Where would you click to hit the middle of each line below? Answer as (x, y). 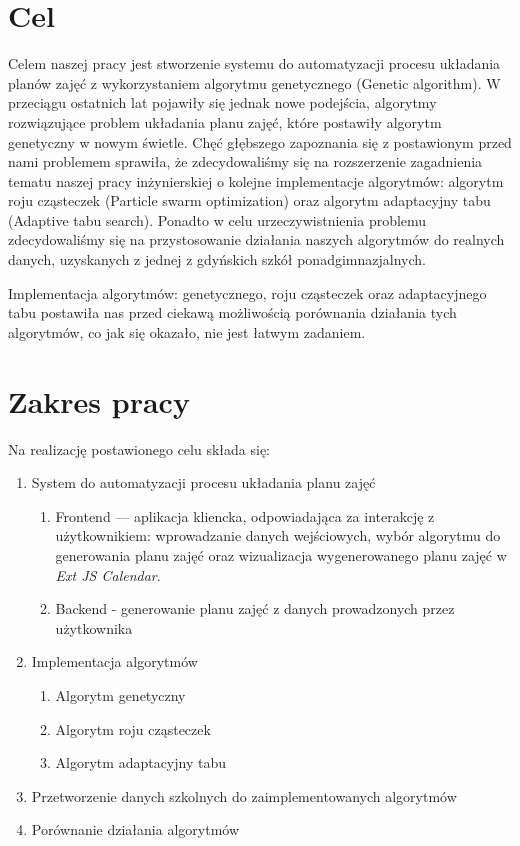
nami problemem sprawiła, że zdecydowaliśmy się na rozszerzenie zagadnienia (245, 161)
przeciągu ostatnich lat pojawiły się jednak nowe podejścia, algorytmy (222, 102)
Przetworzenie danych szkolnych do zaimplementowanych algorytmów (244, 795)
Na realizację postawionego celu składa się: (139, 448)
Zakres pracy (99, 400)
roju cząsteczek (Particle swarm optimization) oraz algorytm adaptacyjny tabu (249, 200)
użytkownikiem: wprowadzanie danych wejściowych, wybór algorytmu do (278, 535)
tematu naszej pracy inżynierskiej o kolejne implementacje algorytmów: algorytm (256, 180)
